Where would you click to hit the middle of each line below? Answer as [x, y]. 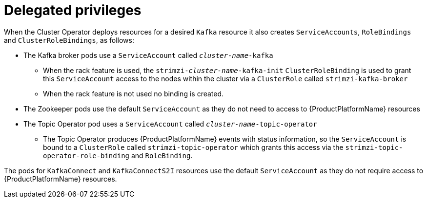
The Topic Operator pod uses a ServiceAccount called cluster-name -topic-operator [170, 124]
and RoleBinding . [162, 155]
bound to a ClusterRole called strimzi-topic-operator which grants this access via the [193, 147]
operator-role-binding [86, 156]
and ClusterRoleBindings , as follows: [69, 40]
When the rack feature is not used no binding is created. [133, 93]
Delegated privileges [73, 10]
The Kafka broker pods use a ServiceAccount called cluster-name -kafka [148, 55]
